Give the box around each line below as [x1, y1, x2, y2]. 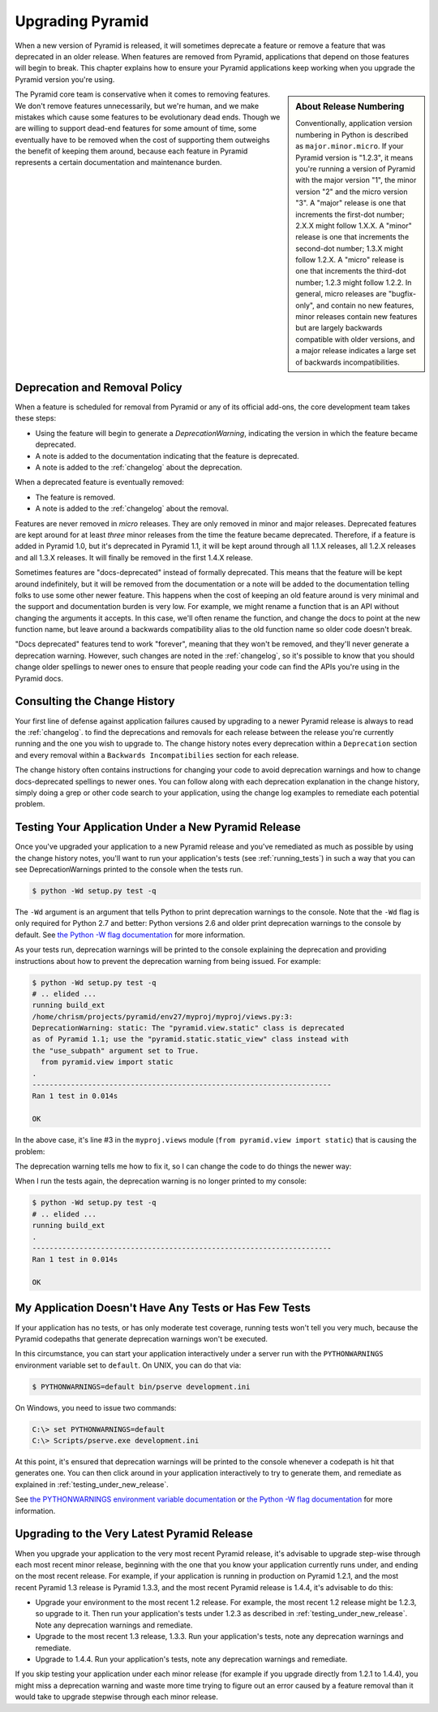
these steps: [15, 413, 57, 423]
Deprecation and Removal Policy [15, 380, 182, 394]
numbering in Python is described [295, 130, 409, 140]
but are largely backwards [295, 323, 383, 333]
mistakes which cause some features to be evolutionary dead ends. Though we [15, 112, 281, 122]
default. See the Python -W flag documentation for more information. [15, 930, 246, 940]
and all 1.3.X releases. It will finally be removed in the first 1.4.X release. [15, 552, 253, 562]
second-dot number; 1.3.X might [295, 244, 403, 253]
